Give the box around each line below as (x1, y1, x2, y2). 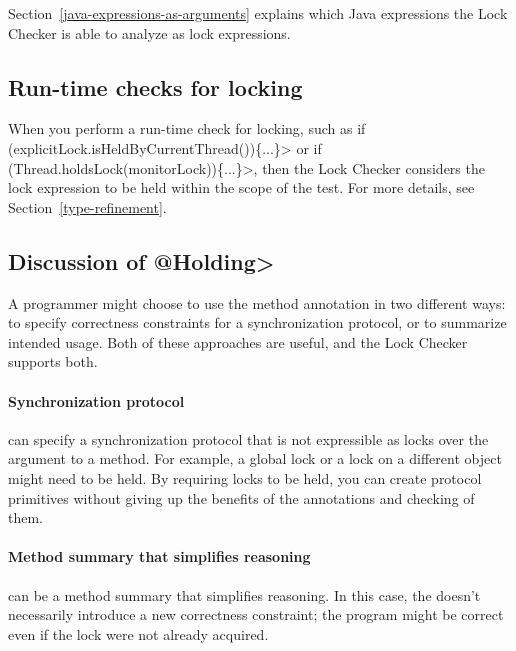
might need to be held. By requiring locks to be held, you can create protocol (8, 467, 482, 488)
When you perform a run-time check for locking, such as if (8, 118, 366, 139)
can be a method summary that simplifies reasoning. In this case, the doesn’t (8, 584, 481, 605)
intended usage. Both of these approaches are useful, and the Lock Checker (8, 331, 468, 352)
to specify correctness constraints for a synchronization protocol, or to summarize (8, 312, 507, 333)
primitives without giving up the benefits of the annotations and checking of (8, 487, 475, 508)
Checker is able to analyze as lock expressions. (8, 22, 291, 43)
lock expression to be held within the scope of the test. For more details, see (8, 177, 475, 198)
